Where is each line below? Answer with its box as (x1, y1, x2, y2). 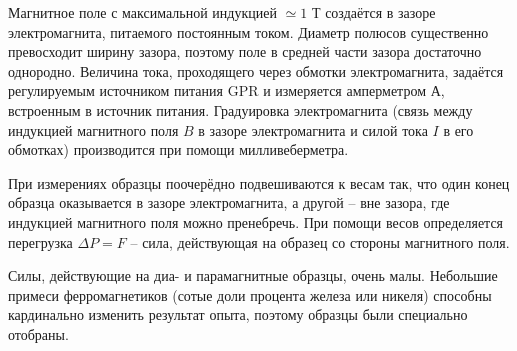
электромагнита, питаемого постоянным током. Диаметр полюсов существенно (8, 21, 489, 42)
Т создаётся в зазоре (311, 2, 436, 22)
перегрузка (8, 231, 73, 252)
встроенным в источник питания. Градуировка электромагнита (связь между (8, 99, 473, 120)
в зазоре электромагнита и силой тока (198, 119, 428, 140)
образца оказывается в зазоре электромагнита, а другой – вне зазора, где (8, 192, 450, 213)
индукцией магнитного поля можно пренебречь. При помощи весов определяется (8, 211, 504, 232)
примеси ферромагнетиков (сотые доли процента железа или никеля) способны (8, 284, 492, 305)
